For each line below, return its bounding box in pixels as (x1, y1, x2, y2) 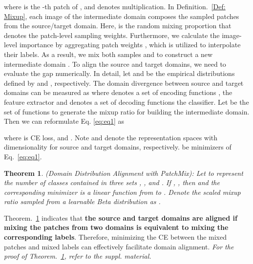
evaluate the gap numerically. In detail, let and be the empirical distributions (4, 68, 235, 78)
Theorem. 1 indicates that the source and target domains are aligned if (4, 212, 237, 223)
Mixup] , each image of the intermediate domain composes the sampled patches (4, 11, 239, 21)
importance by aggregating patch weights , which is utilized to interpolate (19, 39, 241, 50)
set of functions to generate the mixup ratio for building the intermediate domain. (4, 106, 250, 116)
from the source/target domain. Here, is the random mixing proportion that (4, 20, 232, 31)
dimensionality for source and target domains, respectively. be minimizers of (4, 142, 232, 152)
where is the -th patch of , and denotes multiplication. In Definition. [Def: (4, 1, 226, 11)
